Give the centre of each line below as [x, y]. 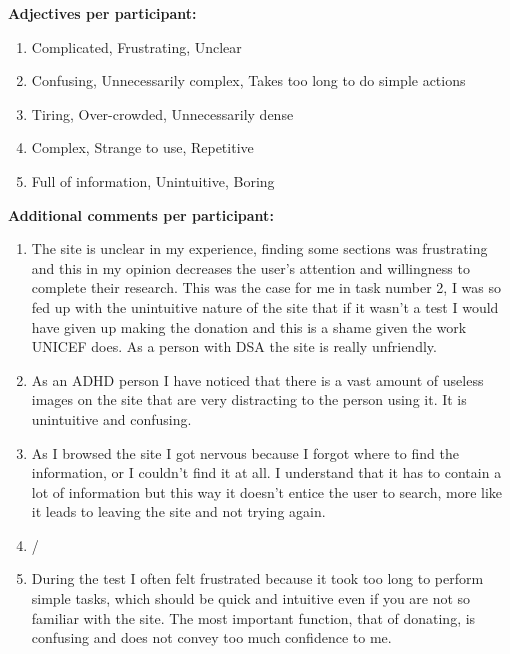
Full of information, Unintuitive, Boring [153, 180]
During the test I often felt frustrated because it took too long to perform [257, 578]
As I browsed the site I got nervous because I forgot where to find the [245, 452]
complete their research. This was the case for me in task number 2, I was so [266, 287]
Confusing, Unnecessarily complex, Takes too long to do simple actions [248, 80]
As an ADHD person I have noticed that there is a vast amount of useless [257, 379]
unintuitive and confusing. [111, 418]
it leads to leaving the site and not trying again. [178, 511]
